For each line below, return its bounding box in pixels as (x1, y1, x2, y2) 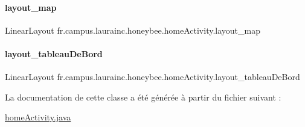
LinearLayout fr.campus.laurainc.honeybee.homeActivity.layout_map (5, 23, 260, 36)
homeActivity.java (5, 111, 71, 123)
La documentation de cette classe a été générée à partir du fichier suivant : (5, 90, 281, 103)
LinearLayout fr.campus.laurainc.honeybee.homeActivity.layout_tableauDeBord (5, 70, 300, 83)
